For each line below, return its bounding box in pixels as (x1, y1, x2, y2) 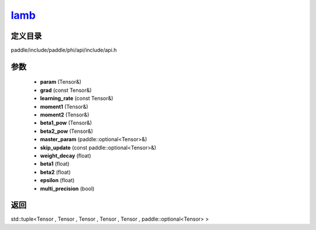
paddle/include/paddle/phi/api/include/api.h (11, 47, 117, 54)
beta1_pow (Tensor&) (40, 119, 92, 126)
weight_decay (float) (40, 152, 91, 159)
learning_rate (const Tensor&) (40, 95, 114, 102)
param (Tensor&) (40, 78, 82, 85)
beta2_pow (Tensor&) (40, 128, 94, 135)
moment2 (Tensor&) (40, 111, 90, 118)
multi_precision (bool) (40, 185, 95, 192)
